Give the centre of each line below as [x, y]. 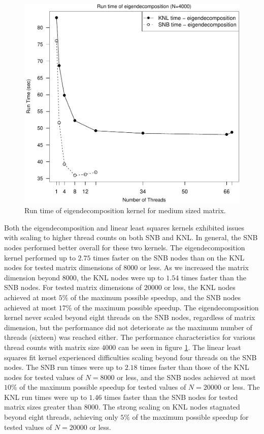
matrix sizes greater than [43, 407]
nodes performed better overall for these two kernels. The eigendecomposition [125, 247]
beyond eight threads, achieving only [61, 417]
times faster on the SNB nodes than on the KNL [169, 257]
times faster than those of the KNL [194, 367]
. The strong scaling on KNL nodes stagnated [169, 407]
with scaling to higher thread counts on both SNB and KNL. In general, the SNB [131, 237]
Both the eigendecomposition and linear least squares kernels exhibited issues [124, 227]
